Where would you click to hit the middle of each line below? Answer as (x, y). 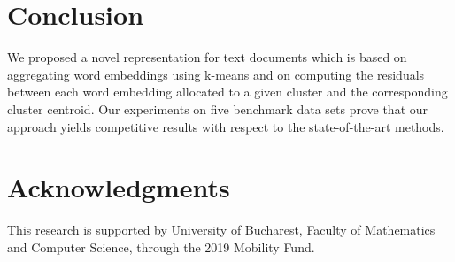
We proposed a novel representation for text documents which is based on (207, 57)
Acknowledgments (119, 187)
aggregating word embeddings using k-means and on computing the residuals (216, 74)
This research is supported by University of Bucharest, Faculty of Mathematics (221, 230)
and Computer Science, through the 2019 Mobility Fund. (161, 247)
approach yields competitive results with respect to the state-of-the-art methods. (226, 126)
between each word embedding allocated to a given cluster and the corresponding (227, 92)
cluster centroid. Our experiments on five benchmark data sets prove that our (218, 108)
